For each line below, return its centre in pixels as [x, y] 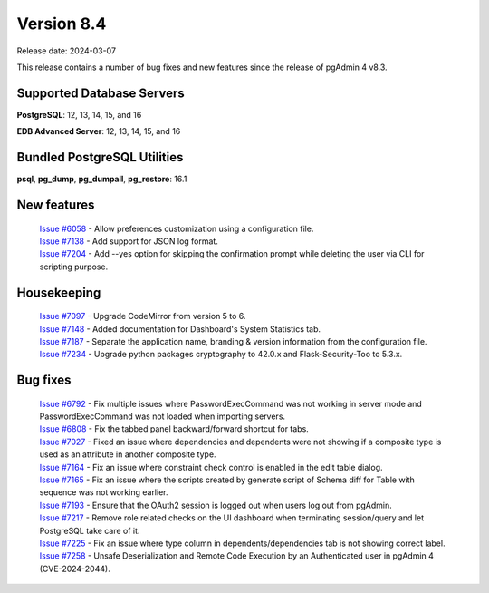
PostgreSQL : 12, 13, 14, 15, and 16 [79, 114]
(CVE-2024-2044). [75, 569]
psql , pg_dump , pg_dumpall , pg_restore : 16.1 [102, 179]
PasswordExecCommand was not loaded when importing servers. [162, 416]
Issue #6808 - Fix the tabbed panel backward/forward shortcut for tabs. [174, 429]
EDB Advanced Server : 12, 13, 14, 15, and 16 [99, 131]
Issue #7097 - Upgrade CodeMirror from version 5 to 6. [143, 316]
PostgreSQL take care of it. [90, 530]
